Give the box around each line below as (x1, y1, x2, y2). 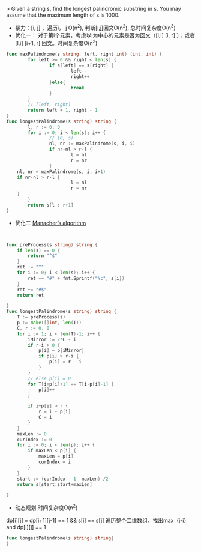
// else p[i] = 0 (28, 375, 71, 381)
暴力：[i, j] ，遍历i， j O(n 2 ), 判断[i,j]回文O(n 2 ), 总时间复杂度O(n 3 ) (14, 23, 176, 31)
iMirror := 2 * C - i (28, 336, 77, 342)
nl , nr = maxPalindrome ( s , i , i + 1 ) (17, 168, 106, 175)
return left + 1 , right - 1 (28, 108, 98, 114)
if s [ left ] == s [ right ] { (49, 62, 114, 68)
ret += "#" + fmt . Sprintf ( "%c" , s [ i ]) (28, 275, 125, 281)
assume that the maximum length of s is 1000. (6, 11, 120, 19)
